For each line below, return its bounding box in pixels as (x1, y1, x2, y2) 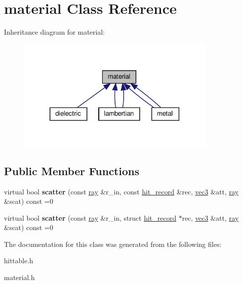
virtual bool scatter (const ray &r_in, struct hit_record (4, 212, 176, 223)
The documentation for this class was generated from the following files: (4, 238, 222, 249)
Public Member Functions (4, 163, 139, 178)
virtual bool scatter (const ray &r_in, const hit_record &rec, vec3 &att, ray (4, 186, 239, 196)
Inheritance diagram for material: (4, 27, 105, 37)
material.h (4, 272, 35, 283)
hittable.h (4, 255, 34, 266)
